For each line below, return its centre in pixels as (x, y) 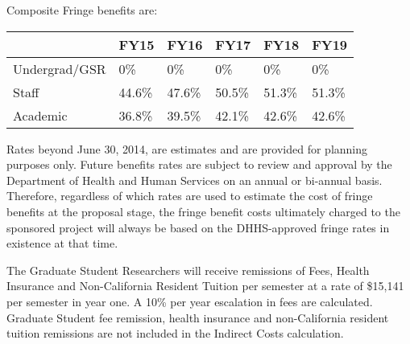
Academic (40, 115)
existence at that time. (62, 243)
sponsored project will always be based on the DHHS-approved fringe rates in (198, 227)
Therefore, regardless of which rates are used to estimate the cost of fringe (190, 196)
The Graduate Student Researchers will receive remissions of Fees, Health (188, 270)
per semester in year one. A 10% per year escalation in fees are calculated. (190, 301)
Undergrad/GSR (60, 68)
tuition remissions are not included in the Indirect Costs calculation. (175, 333)
